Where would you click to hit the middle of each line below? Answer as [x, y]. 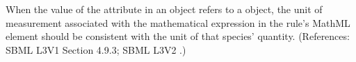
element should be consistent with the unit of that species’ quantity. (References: [178, 36]
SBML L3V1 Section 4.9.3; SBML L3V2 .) [96, 49]
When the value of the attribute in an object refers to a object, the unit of [164, 9]
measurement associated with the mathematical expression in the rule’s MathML [178, 22]
